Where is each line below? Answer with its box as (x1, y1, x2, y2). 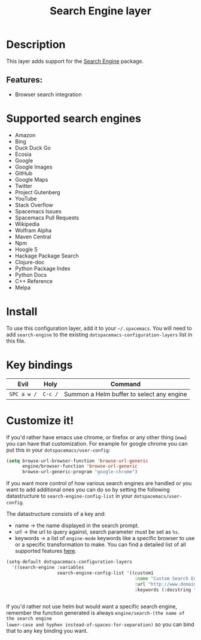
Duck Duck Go (14, 144, 51, 151)
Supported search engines (6, 112, 142, 125)
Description (6, 38, 66, 51)
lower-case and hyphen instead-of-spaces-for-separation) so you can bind (6, 621, 194, 628)
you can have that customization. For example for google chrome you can (6, 440, 188, 447)
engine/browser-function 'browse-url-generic (22, 463, 138, 470)
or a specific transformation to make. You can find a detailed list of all (14, 541, 187, 548)
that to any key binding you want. (6, 627, 89, 635)
